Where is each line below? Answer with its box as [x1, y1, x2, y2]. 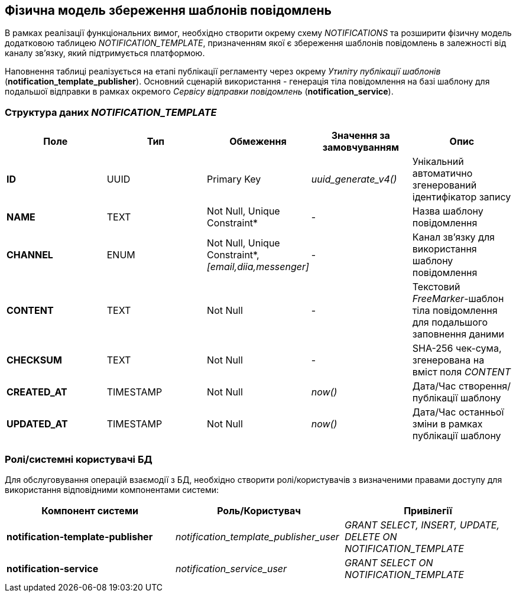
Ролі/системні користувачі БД [5, 453, 152, 465]
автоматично [412, 167, 473, 180]
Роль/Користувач [217, 504, 301, 517]
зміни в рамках [412, 418, 483, 430]
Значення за [331, 129, 390, 142]
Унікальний [412, 155, 464, 168]
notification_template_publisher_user [175, 530, 339, 543]
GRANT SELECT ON [344, 556, 433, 569]
